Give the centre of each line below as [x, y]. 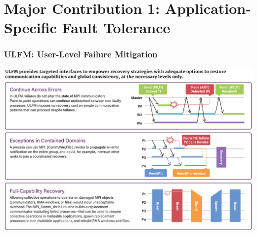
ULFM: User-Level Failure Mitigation [81, 54]
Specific [30, 27]
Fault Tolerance [116, 27]
